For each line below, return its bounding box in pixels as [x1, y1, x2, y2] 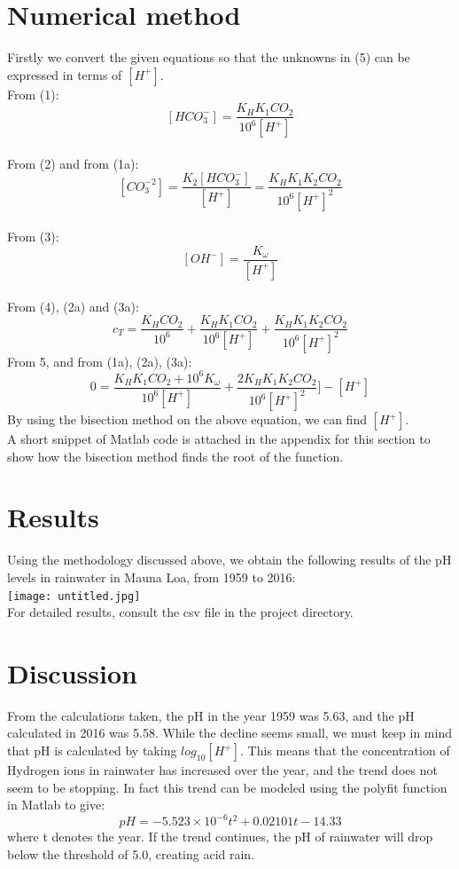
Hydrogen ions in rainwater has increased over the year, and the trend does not [7, 761, 438, 779]
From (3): [7, 227, 59, 246]
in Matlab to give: [7, 795, 105, 814]
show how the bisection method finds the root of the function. [7, 446, 344, 465]
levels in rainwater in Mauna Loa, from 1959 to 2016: [7, 567, 296, 586]
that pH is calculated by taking [7, 741, 177, 760]
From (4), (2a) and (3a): [7, 296, 139, 315]
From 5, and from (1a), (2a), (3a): [7, 352, 192, 370]
